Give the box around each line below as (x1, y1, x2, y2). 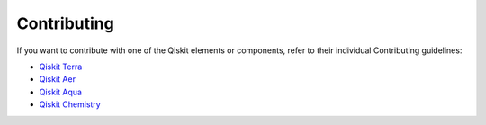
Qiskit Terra (39, 61, 83, 72)
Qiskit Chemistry (39, 99, 101, 110)
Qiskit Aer (39, 74, 76, 85)
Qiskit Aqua (39, 86, 83, 97)
